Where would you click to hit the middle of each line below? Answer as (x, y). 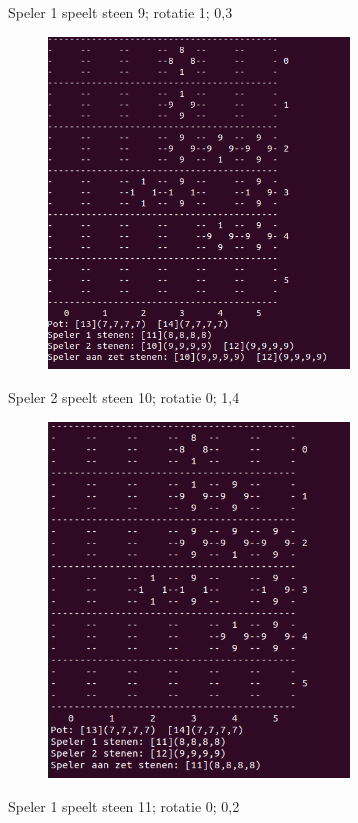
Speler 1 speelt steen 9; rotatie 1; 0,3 (120, 12)
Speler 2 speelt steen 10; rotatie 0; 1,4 (124, 397)
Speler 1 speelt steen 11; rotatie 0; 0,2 (124, 805)
